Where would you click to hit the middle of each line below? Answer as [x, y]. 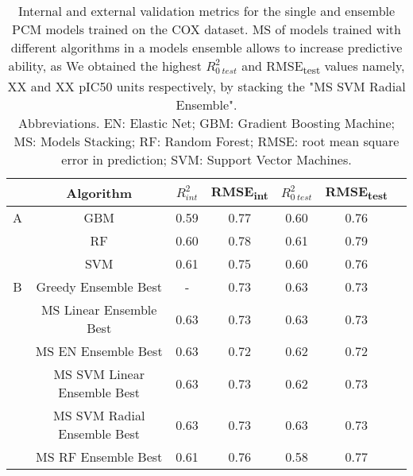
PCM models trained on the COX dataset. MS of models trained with [206, 29]
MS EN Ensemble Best [99, 351]
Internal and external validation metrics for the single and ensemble [206, 11]
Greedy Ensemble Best [99, 287]
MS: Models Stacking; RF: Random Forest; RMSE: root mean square [206, 141]
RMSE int [239, 193]
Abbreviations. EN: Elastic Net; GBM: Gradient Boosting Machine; [206, 123]
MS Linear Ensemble [99, 310]
